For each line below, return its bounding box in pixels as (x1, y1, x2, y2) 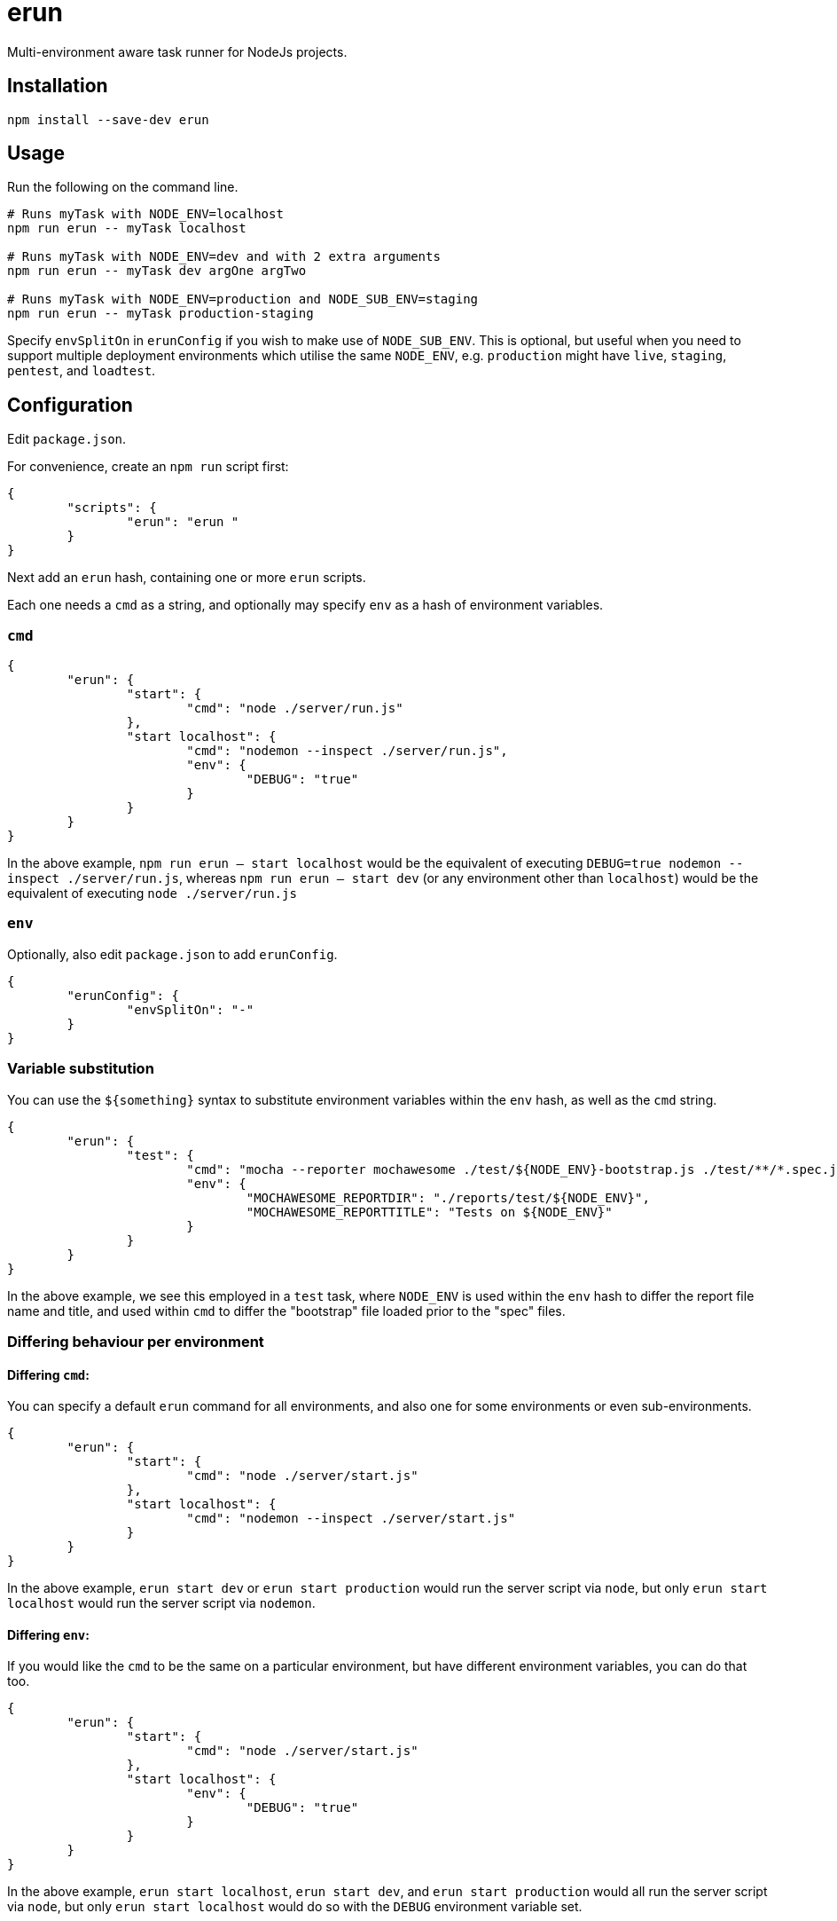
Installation (7, 75, 108, 98)
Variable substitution (7, 1059, 154, 1078)
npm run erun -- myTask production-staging (7, 306, 314, 321)
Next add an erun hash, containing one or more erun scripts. (7, 570, 366, 586)
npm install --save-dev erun (7, 112, 209, 127)
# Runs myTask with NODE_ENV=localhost (7, 207, 284, 222)
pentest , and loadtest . (7, 363, 156, 379)
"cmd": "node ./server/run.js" (186, 701, 403, 716)
